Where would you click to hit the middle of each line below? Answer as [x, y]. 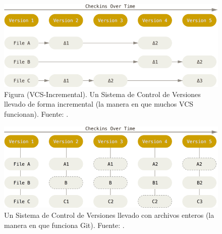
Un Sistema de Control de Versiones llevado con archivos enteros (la [109, 215]
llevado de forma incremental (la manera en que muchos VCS [99, 104]
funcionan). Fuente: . [36, 114]
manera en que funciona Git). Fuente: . [64, 225]
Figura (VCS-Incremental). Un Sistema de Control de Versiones [102, 94]
